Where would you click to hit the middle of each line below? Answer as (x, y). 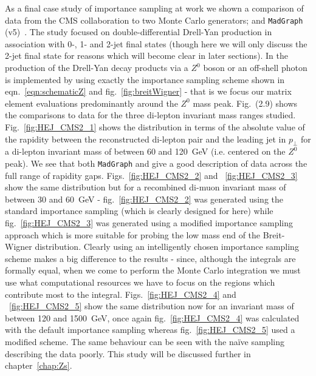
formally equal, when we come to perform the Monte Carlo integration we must (153, 270)
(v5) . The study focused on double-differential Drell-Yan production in (139, 32)
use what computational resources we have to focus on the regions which (140, 282)
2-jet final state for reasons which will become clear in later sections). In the (146, 55)
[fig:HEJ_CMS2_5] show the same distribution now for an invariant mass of (152, 306)
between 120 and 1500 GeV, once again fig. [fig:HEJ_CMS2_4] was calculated (152, 317)
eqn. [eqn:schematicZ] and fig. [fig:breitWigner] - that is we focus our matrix (148, 91)
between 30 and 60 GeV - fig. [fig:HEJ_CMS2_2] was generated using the (144, 199)
